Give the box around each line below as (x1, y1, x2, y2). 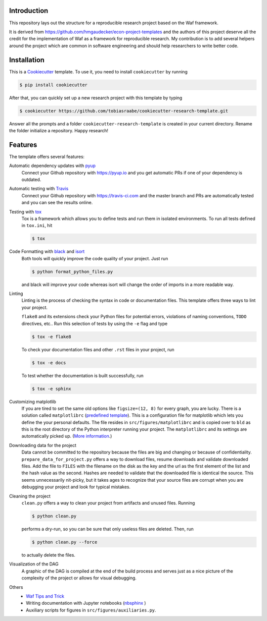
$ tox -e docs (32, 360, 66, 365)
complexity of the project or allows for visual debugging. (21, 575, 137, 581)
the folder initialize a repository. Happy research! (9, 127, 109, 133)
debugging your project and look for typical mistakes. (21, 484, 131, 490)
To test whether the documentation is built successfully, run (21, 372, 143, 379)
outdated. (21, 176, 42, 182)
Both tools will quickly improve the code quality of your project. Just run (21, 255, 168, 261)
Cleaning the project (9, 493, 51, 499)
